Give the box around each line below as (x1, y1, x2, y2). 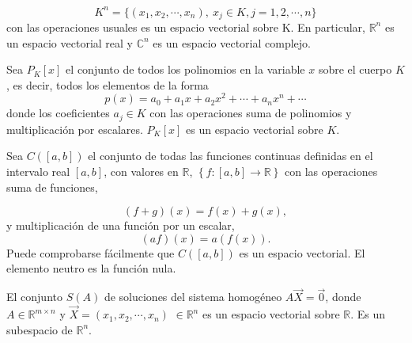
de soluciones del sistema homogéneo (104, 288, 282, 305)
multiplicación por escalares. (6, 120, 143, 137)
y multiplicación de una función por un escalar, (6, 217, 235, 234)
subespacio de (6, 321, 73, 337)
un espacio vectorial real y (6, 34, 133, 51)
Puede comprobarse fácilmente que (6, 244, 175, 261)
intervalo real (6, 163, 70, 180)
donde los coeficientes (6, 105, 110, 121)
